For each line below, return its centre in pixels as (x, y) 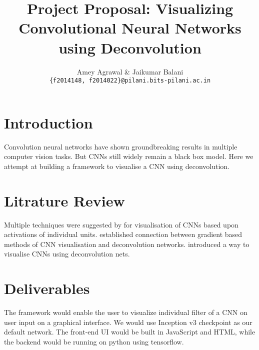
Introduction (48, 122)
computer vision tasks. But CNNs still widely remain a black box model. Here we (129, 156)
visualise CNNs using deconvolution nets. (67, 254)
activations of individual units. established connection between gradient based (123, 234)
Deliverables (47, 288)
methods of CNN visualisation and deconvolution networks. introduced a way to (127, 244)
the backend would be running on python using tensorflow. (94, 341)
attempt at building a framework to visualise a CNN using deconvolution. (117, 166)
